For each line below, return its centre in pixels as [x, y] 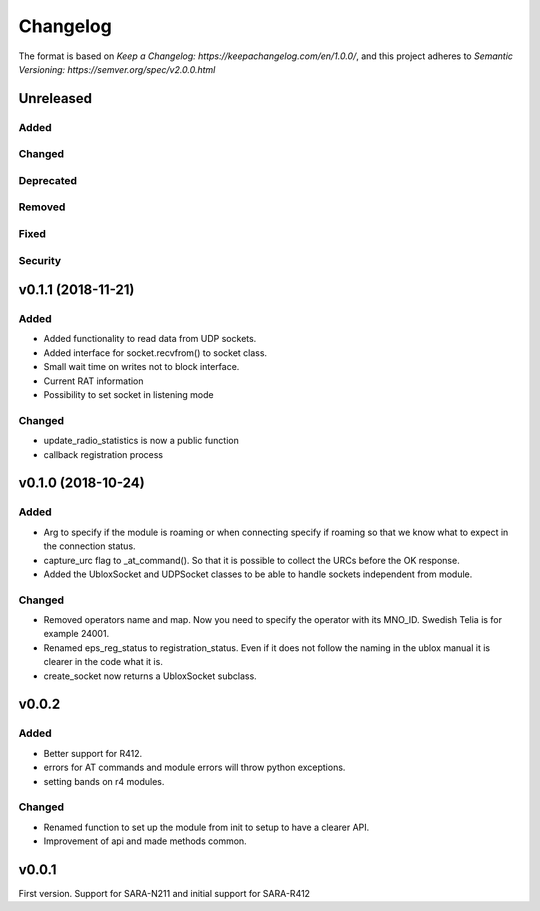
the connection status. [89, 546]
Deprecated [48, 180]
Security [40, 260]
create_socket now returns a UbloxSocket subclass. [150, 676]
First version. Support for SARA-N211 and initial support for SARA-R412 [164, 893]
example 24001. [76, 634]
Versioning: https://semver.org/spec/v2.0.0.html [117, 69]
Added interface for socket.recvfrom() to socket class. [155, 352]
